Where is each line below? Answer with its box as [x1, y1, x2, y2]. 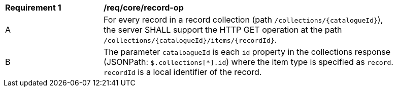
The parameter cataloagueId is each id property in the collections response [104, 47, 390, 57]
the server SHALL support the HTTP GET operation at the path [104, 25, 342, 35]
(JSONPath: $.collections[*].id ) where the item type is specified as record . [104, 57, 393, 67]
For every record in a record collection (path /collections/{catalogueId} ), [104, 15, 383, 25]
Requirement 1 [5, 3, 61, 13]
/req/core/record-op [104, 3, 184, 13]
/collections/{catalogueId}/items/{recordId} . [104, 35, 277, 45]
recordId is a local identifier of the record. [104, 67, 262, 77]
